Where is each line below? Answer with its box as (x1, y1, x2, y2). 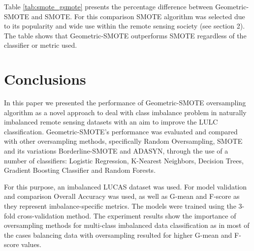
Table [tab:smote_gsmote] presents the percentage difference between (4, 1, 213, 11)
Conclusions (4, 69, 86, 89)
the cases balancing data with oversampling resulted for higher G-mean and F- (4, 229, 241, 240)
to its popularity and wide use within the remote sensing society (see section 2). (4, 21, 245, 31)
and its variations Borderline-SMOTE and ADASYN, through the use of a (4, 146, 228, 156)
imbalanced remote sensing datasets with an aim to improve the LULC (4, 117, 218, 127)
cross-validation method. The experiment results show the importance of (17, 210, 236, 220)
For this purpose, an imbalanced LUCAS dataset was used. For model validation (4, 181, 247, 191)
